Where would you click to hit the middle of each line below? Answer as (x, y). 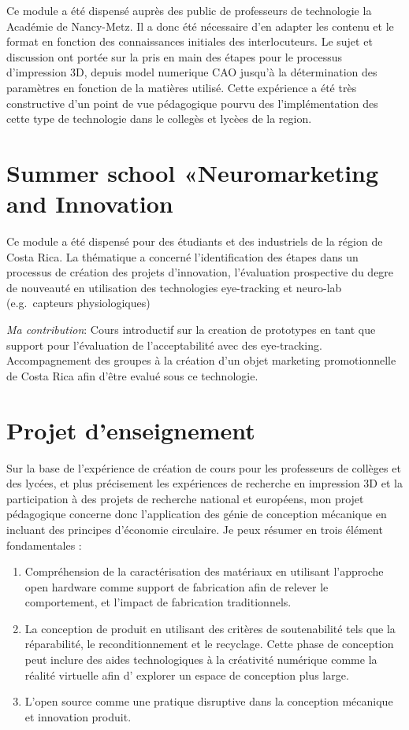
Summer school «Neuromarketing (193, 172)
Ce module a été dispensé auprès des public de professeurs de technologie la (189, 10)
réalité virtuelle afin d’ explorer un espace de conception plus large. (187, 674)
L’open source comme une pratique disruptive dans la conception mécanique (209, 701)
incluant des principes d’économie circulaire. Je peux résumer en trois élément (195, 529)
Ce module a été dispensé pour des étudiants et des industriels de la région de (195, 241)
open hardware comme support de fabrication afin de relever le (177, 586)
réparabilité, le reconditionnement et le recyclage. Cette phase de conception (209, 644)
